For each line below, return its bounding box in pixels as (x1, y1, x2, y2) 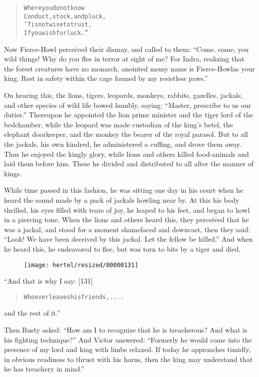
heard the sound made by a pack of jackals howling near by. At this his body (4, 194, 240, 205)
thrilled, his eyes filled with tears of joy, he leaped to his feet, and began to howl (4, 204, 250, 215)
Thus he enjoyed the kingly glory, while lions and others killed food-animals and (4, 148, 249, 159)
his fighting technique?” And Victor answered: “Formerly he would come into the (4, 334, 252, 345)
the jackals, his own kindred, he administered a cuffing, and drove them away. (4, 138, 242, 149)
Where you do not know (23, 4, 85, 11)
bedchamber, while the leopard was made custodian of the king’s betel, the (4, 119, 233, 129)
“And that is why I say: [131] (4, 276, 93, 286)
